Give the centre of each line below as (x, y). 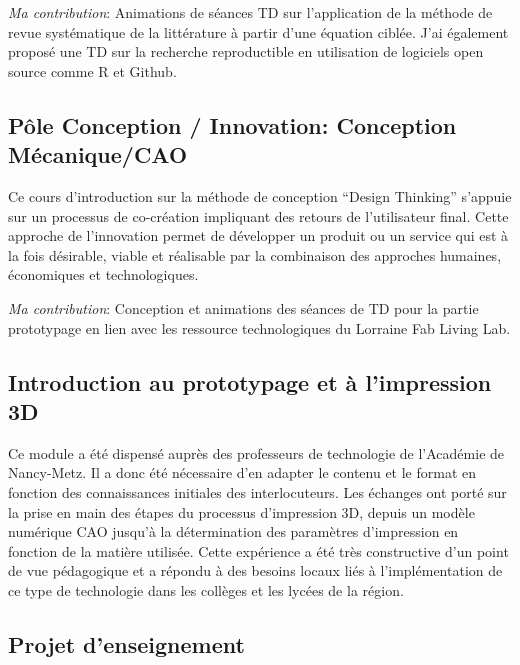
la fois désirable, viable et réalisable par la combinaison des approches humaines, (255, 254)
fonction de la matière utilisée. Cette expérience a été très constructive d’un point (258, 550)
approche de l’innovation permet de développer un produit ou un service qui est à (258, 235)
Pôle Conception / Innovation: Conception (232, 124)
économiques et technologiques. (103, 274)
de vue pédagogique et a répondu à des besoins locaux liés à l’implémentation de (255, 570)
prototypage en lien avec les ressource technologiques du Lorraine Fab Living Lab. (259, 327)
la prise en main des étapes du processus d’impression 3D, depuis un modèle (241, 511)
